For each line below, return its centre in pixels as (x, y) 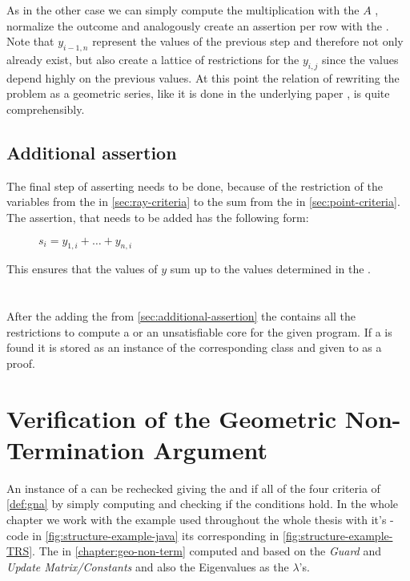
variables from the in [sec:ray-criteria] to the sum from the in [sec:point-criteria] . (203, 202)
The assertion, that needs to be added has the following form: (158, 217)
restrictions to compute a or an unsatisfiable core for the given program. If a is (199, 331)
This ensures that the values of (82, 269)
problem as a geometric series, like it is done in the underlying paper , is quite (198, 93)
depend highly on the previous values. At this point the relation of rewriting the (203, 77)
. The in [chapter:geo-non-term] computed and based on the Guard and (207, 551)
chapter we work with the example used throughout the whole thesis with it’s (197, 519)
